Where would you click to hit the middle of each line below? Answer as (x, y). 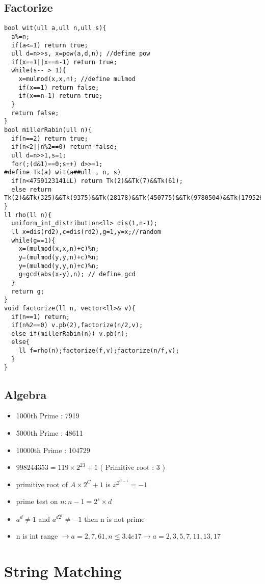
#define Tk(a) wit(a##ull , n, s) (63, 172)
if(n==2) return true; (50, 138)
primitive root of (42, 484)
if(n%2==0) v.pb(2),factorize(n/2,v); (77, 325)
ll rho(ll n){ (28, 215)
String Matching (63, 570)
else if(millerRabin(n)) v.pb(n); (70, 334)
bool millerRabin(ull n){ (48, 130)
